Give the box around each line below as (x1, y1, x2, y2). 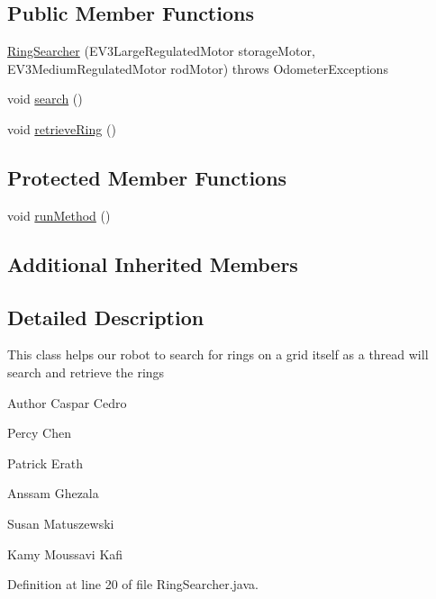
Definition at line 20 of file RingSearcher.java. (7, 575, 259, 594)
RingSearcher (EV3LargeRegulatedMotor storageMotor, (7, 41, 315, 60)
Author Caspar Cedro (7, 393, 127, 412)
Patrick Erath (7, 453, 84, 472)
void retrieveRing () (7, 119, 116, 138)
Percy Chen (7, 423, 72, 442)
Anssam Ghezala (7, 484, 99, 503)
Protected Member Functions (7, 163, 287, 191)
